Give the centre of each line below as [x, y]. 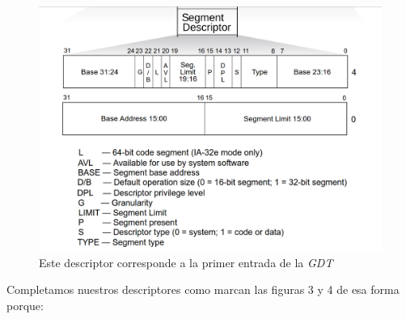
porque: [25, 306]
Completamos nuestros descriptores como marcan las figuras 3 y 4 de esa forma [203, 289]
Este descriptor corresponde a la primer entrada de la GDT [186, 262]
